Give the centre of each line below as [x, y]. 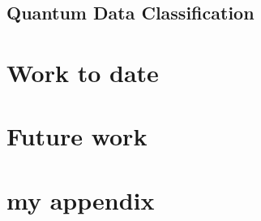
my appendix [81, 199]
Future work [77, 136]
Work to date [83, 72]
